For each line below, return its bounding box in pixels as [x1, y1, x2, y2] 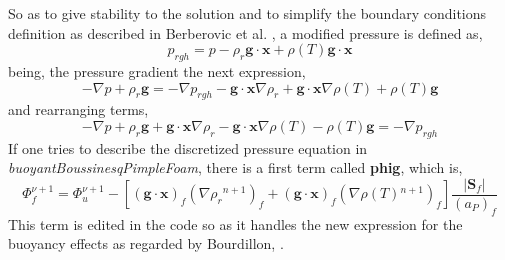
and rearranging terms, [8, 99, 149, 120]
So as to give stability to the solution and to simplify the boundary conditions [8, 3, 487, 23]
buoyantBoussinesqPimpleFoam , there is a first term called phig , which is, [8, 157, 463, 178]
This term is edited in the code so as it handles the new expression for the [8, 213, 463, 234]
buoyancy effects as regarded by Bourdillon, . [8, 233, 284, 254]
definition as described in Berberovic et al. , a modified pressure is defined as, [8, 22, 483, 43]
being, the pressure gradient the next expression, [8, 60, 306, 81]
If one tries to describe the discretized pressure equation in [8, 137, 368, 158]
